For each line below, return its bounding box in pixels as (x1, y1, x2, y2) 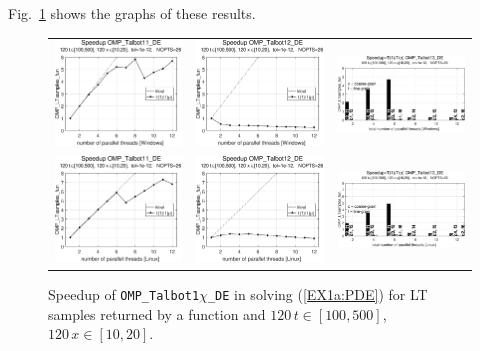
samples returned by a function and (48, 303, 266, 324)
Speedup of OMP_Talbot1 (48, 284, 200, 305)
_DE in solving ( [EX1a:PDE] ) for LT (207, 284, 428, 305)
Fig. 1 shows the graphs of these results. (8, 3, 256, 23)
